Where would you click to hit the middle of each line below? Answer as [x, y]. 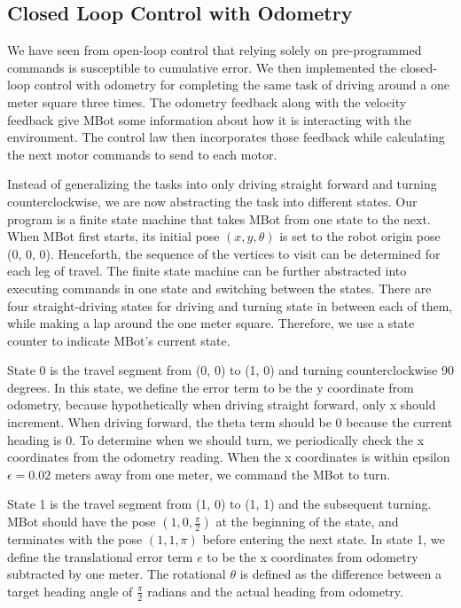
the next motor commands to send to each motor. [142, 154]
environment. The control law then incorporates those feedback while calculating [226, 137]
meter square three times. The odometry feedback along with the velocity [207, 101]
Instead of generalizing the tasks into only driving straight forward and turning [222, 184]
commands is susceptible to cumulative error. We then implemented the [202, 67]
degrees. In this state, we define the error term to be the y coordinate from [211, 387]
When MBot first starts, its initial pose [113, 236]
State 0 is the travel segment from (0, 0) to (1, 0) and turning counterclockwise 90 [230, 370]
